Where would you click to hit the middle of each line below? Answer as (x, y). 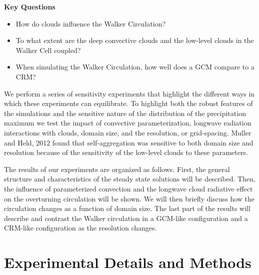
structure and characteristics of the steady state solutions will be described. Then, (130, 179)
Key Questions (30, 6)
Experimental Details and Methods (128, 262)
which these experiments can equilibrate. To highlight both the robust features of (128, 103)
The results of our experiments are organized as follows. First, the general (117, 169)
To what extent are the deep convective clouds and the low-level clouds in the (135, 40)
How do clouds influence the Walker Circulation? (91, 23)
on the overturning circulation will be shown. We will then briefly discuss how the (129, 198)
